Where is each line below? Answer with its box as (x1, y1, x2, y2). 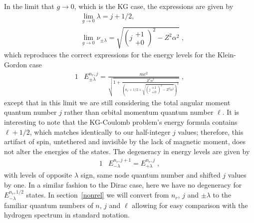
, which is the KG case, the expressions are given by (74, 1, 234, 11)
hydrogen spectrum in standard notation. (4, 210, 130, 220)
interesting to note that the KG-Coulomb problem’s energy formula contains (4, 117, 238, 127)
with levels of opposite (4, 170, 72, 180)
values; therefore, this (178, 126, 244, 137)
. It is (222, 107, 239, 117)
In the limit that (4, 1, 54, 11)
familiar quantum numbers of (4, 200, 93, 210)
